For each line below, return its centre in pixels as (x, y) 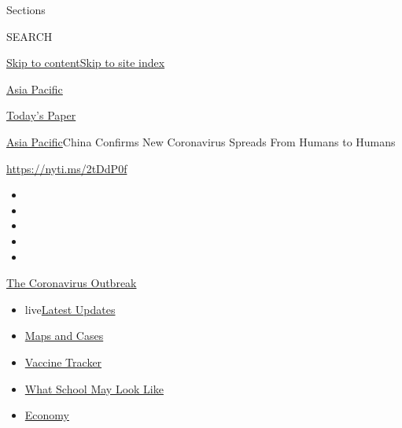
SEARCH (30, 36)
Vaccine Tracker (63, 362)
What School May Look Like (94, 388)
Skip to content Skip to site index (86, 63)
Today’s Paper (41, 115)
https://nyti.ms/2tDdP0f (67, 168)
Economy (47, 415)
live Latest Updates (70, 309)
